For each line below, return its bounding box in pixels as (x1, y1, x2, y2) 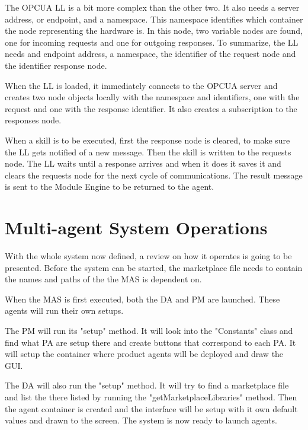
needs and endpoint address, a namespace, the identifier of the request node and (5, 47, 296, 60)
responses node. (5, 114, 62, 126)
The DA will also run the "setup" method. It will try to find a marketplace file (5, 379, 289, 391)
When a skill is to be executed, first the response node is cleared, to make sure (5, 133, 290, 146)
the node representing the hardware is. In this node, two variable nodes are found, (5, 24, 303, 37)
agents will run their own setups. (5, 304, 124, 317)
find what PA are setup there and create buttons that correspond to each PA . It (5, 336, 296, 348)
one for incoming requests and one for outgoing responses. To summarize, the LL (5, 36, 299, 48)
